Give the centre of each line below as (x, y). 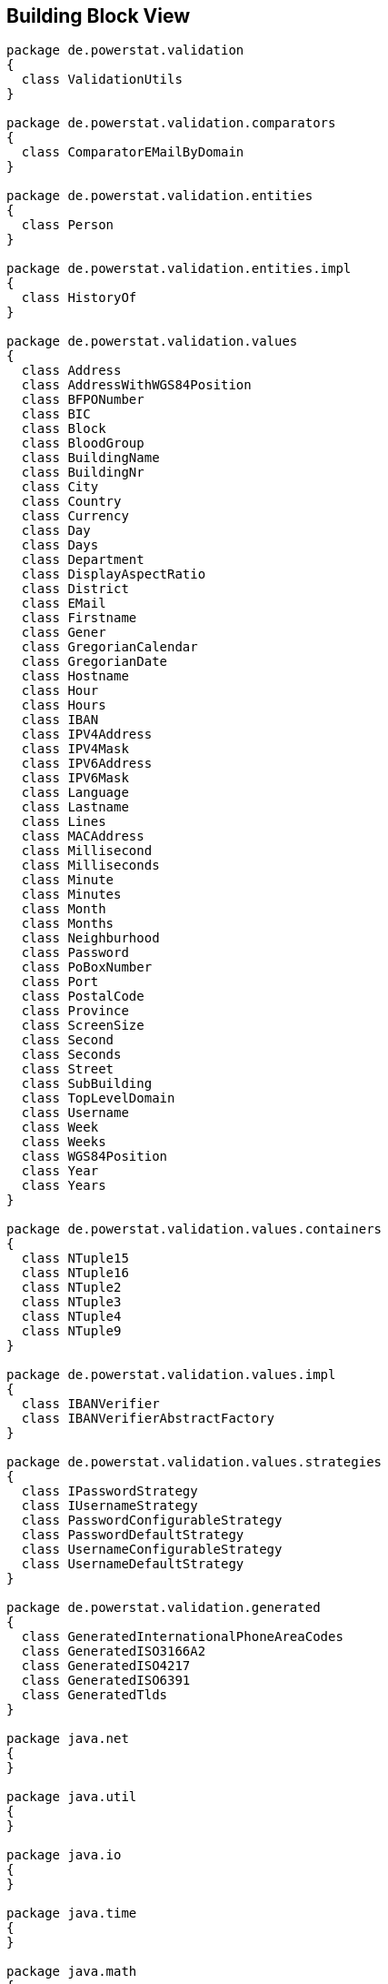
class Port (60, 982)
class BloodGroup (83, 443)
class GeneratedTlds (95, 1695)
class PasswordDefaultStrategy (133, 1535)
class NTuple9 (71, 1331)
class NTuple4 (71, 1317)
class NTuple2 (71, 1288)
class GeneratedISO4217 (106, 1666)
